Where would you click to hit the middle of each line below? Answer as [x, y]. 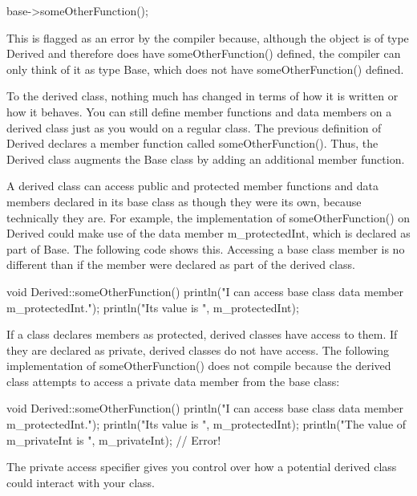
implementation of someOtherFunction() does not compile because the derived [199, 366]
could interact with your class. [81, 482]
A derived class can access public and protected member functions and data [193, 186]
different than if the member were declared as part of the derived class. [181, 264]
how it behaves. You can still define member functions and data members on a [199, 111]
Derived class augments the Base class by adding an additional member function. [206, 159]
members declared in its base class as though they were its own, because [184, 201]
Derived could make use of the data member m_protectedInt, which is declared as [208, 233]
